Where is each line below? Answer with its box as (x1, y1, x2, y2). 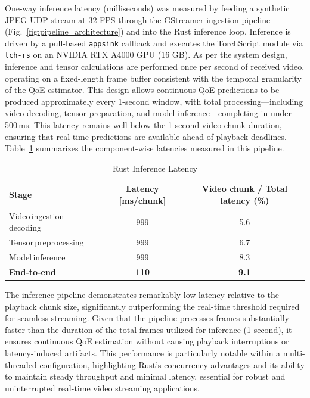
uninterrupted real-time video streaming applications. (5, 381, 200, 394)
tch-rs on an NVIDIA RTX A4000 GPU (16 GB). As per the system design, (5, 48, 287, 61)
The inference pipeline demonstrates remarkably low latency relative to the (5, 288, 279, 301)
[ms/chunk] (119, 194, 166, 207)
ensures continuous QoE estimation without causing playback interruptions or (5, 335, 289, 347)
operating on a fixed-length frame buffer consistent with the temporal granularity (5, 71, 302, 84)
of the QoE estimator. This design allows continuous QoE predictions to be (5, 83, 280, 96)
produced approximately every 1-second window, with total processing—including (5, 95, 303, 107)
